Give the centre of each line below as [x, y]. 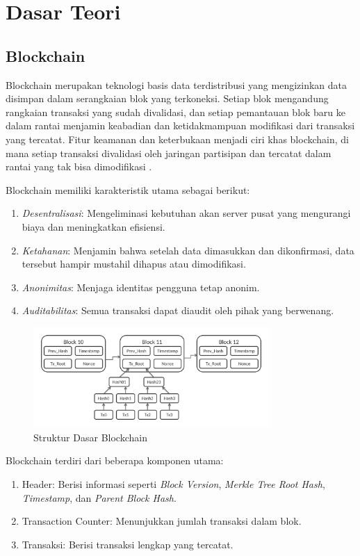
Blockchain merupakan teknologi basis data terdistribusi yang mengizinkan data [177, 84]
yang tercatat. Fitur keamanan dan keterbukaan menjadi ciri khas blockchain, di [177, 139]
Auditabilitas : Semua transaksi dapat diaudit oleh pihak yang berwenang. [178, 310]
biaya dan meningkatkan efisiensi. [93, 226]
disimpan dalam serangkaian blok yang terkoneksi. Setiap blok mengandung [167, 98]
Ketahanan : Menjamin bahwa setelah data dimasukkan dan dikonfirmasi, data [188, 250]
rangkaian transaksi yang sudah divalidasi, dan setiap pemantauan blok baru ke [176, 112]
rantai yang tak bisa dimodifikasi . [79, 166]
